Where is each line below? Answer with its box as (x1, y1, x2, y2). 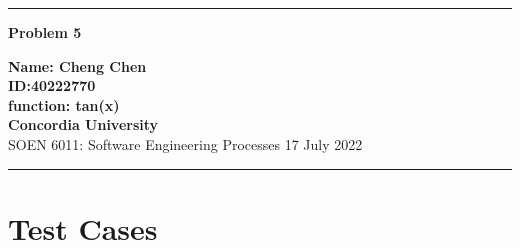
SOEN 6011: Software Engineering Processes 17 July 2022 (8, 133, 363, 154)
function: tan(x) (8, 94, 120, 115)
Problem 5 (8, 22, 82, 42)
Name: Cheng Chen (8, 55, 147, 76)
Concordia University (8, 114, 159, 135)
